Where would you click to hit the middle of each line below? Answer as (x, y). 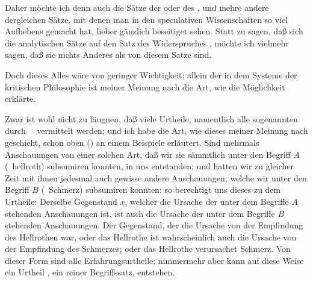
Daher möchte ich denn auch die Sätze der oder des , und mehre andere (137, 7)
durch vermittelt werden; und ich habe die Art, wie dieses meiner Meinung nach (156, 130)
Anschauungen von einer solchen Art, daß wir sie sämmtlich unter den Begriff (148, 154)
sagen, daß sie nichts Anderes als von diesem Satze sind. (108, 55)
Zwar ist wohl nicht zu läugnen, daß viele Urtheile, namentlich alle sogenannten (151, 118)
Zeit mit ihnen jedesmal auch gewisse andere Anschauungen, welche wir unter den (156, 177)
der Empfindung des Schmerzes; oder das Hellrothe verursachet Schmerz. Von (148, 249)
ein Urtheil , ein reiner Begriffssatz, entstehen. (90, 272)
